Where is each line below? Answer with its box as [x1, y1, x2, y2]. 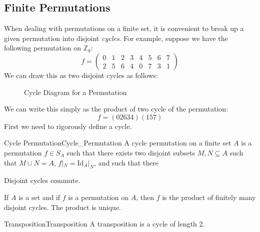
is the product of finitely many [162, 191, 256, 202]
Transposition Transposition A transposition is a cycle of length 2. [4, 218, 205, 229]
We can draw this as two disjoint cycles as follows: [4, 69, 158, 80]
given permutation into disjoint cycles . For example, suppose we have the [4, 32, 228, 43]
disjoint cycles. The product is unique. [4, 201, 121, 212]
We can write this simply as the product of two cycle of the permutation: [4, 103, 228, 114]
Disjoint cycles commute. [4, 175, 80, 185]
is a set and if [18, 191, 60, 202]
